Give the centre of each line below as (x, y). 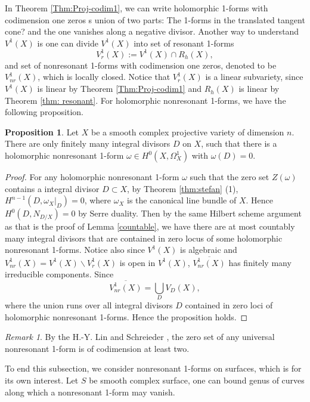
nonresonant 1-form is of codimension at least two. (97, 348)
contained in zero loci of (229, 304)
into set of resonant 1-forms (184, 43)
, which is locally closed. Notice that (104, 77)
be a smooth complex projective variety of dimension (187, 132)
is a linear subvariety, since (254, 77)
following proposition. (44, 112)
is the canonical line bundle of (182, 200)
